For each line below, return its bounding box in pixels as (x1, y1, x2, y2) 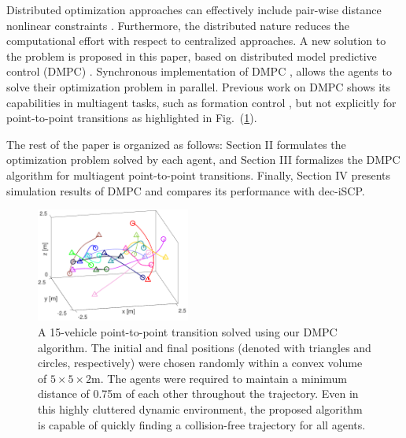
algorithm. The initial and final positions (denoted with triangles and (38, 339, 371, 355)
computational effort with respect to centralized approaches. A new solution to (6, 32, 386, 49)
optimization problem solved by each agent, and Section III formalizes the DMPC (6, 151, 400, 168)
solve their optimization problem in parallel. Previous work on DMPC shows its (6, 78, 391, 95)
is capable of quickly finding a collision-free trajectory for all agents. (38, 416, 366, 432)
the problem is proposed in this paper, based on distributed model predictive (6, 47, 377, 64)
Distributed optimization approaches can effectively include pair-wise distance (6, 2, 382, 17)
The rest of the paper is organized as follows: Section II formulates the (6, 135, 346, 152)
